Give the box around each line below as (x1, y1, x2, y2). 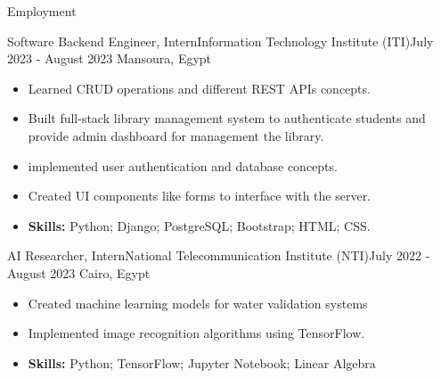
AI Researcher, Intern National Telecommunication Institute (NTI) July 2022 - (7, 246, 430, 265)
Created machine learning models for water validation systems (28, 293, 368, 312)
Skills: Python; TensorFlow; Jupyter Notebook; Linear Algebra (28, 353, 376, 372)
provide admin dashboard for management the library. (28, 126, 324, 144)
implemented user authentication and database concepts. (28, 156, 338, 175)
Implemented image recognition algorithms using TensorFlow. (28, 324, 365, 342)
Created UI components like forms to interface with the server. (28, 186, 372, 205)
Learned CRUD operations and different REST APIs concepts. (28, 78, 371, 97)
